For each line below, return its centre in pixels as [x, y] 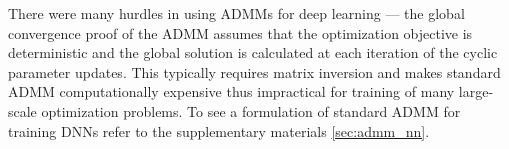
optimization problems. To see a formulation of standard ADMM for [251, 110]
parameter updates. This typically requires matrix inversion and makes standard [254, 71]
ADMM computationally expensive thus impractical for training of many [231, 91]
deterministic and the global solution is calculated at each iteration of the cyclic [253, 52]
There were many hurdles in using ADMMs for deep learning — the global [236, 13]
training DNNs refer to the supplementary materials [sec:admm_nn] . [219, 130]
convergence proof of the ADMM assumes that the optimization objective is [240, 32]
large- [476, 91]
